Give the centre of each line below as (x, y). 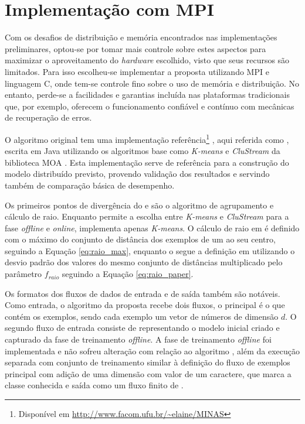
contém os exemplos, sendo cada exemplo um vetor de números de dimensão (142, 316)
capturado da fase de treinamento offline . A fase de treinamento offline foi (138, 339)
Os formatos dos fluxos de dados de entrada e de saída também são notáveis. (143, 293)
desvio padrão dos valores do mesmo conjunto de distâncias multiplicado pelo (144, 262)
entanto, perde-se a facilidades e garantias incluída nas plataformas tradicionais (147, 95)
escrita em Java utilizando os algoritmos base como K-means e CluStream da (143, 151)
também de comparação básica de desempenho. (90, 185)
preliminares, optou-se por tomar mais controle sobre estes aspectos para (135, 48)
